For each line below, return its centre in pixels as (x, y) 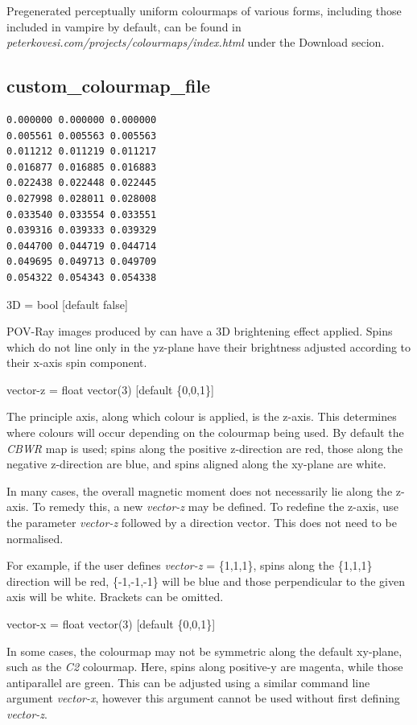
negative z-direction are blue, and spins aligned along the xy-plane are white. (196, 464)
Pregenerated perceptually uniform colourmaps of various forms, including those (204, 10)
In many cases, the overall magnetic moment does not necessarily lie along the (200, 490)
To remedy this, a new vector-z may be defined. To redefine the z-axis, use (215, 507)
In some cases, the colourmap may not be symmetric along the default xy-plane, (204, 651)
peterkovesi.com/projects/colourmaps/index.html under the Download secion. (196, 42)
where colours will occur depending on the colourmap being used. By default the (205, 433)
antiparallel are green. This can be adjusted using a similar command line (188, 682)
